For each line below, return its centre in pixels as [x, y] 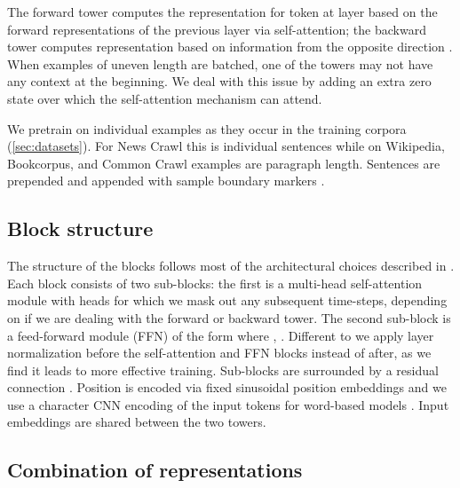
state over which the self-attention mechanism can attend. [165, 98]
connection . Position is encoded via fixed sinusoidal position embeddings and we [227, 387]
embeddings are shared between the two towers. [137, 422]
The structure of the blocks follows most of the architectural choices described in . [231, 266]
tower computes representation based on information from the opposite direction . [230, 47]
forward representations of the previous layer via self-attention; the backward [217, 29]
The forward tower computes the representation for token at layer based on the [222, 12]
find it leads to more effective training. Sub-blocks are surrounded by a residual [223, 370]
